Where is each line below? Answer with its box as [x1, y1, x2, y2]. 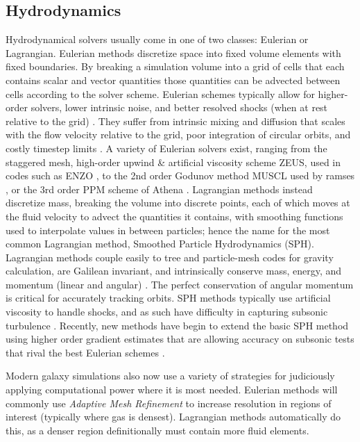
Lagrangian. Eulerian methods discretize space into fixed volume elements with [6, 45, 341, 60]
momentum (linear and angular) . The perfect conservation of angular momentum [6, 277, 354, 291]
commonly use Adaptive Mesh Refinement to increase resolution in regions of [6, 395, 332, 410]
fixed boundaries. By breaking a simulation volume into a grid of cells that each [6, 59, 345, 74]
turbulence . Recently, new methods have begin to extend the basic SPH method [6, 318, 349, 332]
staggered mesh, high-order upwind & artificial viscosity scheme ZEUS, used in [6, 154, 341, 169]
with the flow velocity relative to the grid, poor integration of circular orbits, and [6, 127, 351, 142]
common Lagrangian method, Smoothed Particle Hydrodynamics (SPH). [6, 236, 314, 251]
